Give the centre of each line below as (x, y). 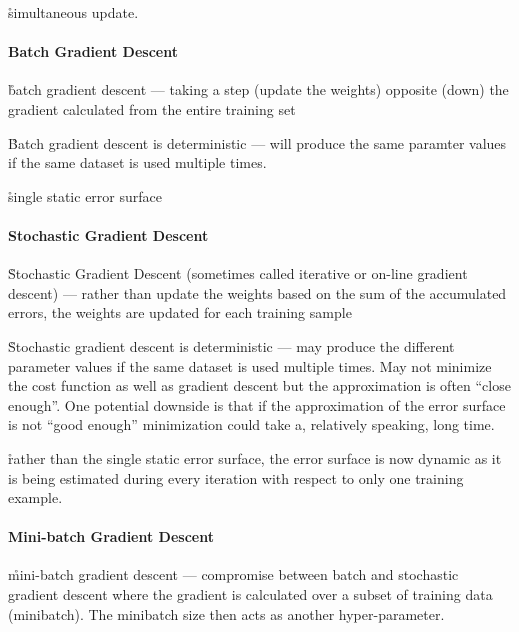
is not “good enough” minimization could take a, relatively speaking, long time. (251, 424)
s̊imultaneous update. (73, 12)
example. (35, 497)
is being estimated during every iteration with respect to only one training (236, 477)
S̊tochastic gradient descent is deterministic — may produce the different (231, 345)
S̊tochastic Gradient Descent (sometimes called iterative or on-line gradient (238, 273)
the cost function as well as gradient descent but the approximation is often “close (259, 385)
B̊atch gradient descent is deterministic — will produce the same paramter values (257, 142)
